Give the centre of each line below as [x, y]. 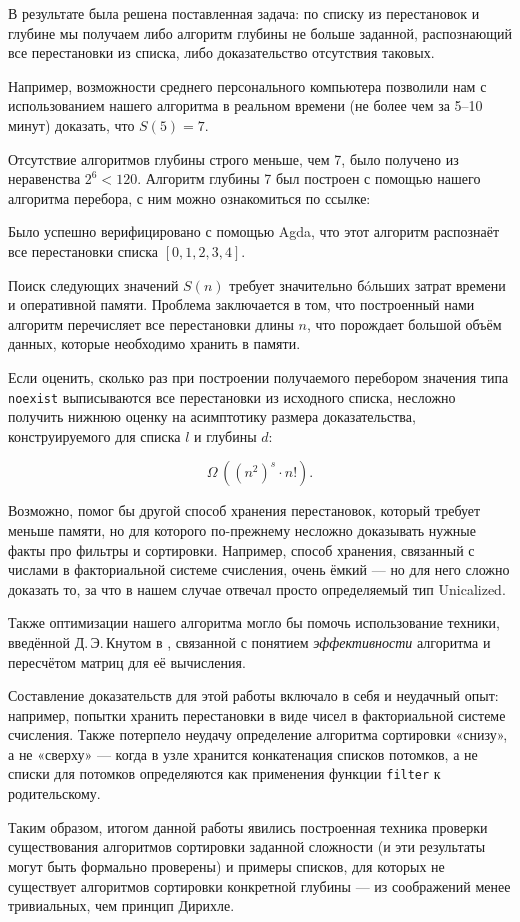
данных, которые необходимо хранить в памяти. [154, 343]
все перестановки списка [83, 250]
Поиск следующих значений [93, 284]
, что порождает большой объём [404, 323]
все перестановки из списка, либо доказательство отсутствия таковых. [221, 52]
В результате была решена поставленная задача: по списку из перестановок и [244, 13]
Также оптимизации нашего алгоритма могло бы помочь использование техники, [254, 622]
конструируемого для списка [94, 435]
